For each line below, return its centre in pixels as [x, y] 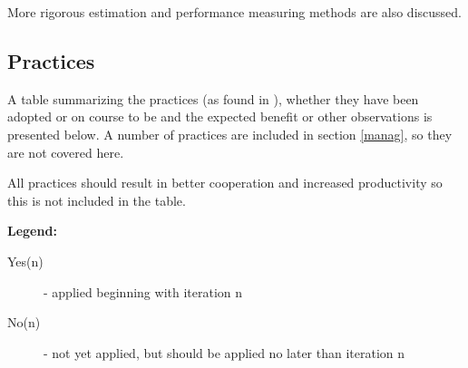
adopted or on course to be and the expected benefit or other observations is [220, 116]
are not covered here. [66, 152]
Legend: [32, 231]
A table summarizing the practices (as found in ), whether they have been [213, 98]
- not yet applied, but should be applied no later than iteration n [224, 352]
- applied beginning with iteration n [143, 291]
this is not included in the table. [97, 200]
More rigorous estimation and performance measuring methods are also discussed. [234, 12]
